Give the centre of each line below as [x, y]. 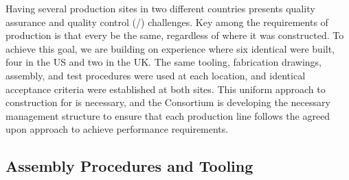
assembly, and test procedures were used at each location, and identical [156, 75]
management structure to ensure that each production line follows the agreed [168, 115]
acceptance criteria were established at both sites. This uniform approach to [166, 89]
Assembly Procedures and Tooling [130, 166]
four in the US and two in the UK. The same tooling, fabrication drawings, [164, 62]
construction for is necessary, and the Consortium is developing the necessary [168, 102]
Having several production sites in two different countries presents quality [160, 8]
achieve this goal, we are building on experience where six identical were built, [170, 48]
